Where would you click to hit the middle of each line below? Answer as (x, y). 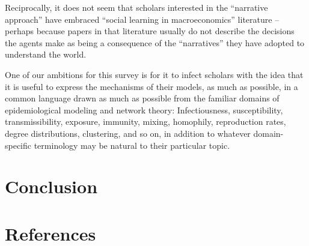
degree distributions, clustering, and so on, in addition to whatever (128, 133)
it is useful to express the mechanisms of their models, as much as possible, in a (151, 86)
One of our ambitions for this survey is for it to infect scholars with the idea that (154, 74)
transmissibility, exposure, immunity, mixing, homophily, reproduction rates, (145, 121)
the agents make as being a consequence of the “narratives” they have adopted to (155, 42)
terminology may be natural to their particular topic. (132, 145)
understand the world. (46, 54)
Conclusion (51, 186)
